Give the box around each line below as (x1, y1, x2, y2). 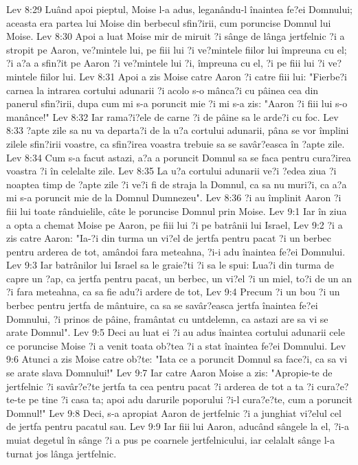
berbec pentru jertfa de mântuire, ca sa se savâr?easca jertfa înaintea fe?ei (6, 298, 318, 313)
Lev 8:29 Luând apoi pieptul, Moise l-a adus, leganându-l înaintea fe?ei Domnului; (6, 2, 353, 16)
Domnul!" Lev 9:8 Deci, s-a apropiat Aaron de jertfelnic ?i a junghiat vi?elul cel (6, 405, 342, 420)
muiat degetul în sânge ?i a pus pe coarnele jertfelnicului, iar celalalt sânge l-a (6, 433, 335, 446)
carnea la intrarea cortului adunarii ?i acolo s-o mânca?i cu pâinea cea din (6, 82, 319, 97)
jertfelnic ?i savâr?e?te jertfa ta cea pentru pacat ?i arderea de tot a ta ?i (6, 378, 314, 393)
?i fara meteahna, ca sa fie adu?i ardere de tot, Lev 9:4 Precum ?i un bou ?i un (6, 284, 340, 299)
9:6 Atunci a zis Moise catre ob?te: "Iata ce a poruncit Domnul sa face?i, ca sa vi (6, 352, 348, 366)
